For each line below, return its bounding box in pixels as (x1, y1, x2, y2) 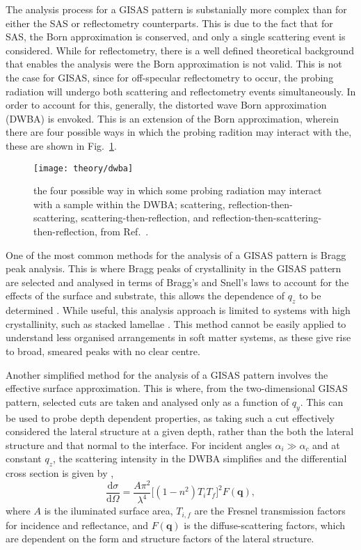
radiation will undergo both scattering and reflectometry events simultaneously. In (6, 84, 356, 98)
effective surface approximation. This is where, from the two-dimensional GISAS (6, 381, 348, 395)
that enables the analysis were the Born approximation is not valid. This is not (6, 56, 342, 71)
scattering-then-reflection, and (81, 210, 209, 225)
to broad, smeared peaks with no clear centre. (6, 343, 200, 358)
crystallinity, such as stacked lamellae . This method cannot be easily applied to (6, 316, 346, 331)
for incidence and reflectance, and (6, 517, 149, 532)
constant (6, 451, 42, 466)
